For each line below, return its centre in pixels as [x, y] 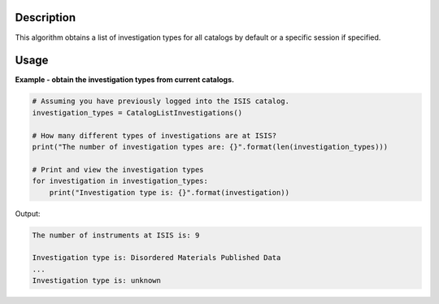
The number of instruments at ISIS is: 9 [116, 235]
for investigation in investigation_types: [120, 181]
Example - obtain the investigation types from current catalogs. [125, 80]
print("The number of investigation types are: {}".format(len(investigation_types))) [210, 147]
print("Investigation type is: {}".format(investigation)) [170, 192]
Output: [28, 213]
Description [46, 17]
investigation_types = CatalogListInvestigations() [137, 113]
